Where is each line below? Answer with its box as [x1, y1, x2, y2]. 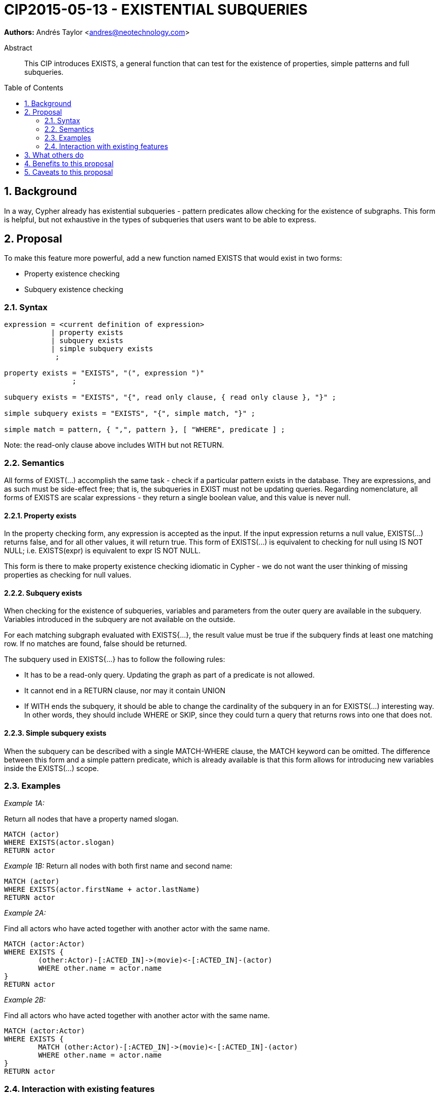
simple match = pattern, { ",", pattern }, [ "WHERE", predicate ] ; [4, 425, 285, 434]
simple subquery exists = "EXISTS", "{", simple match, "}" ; [4, 409, 256, 418]
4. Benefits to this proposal [24, 159, 114, 168]
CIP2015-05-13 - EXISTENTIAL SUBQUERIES [4, 1, 308, 18]
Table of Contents [4, 83, 64, 92]
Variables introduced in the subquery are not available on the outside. [4, 615, 235, 624]
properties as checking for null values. [4, 570, 131, 580]
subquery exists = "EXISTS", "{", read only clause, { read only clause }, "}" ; [4, 393, 336, 402]
